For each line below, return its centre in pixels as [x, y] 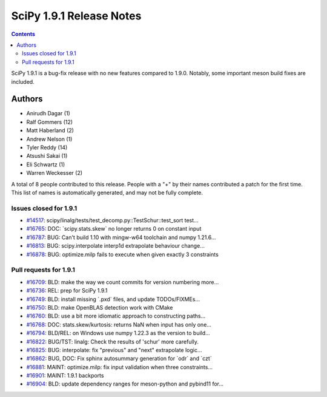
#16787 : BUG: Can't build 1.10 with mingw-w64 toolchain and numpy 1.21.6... [121, 237]
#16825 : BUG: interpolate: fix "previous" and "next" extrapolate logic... [114, 350]
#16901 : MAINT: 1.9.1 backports [65, 376]
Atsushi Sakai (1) [47, 156]
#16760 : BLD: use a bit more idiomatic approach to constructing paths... [116, 316]
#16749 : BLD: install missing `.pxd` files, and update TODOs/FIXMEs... [113, 299]
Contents [23, 34]
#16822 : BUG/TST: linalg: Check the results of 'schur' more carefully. [113, 341]
